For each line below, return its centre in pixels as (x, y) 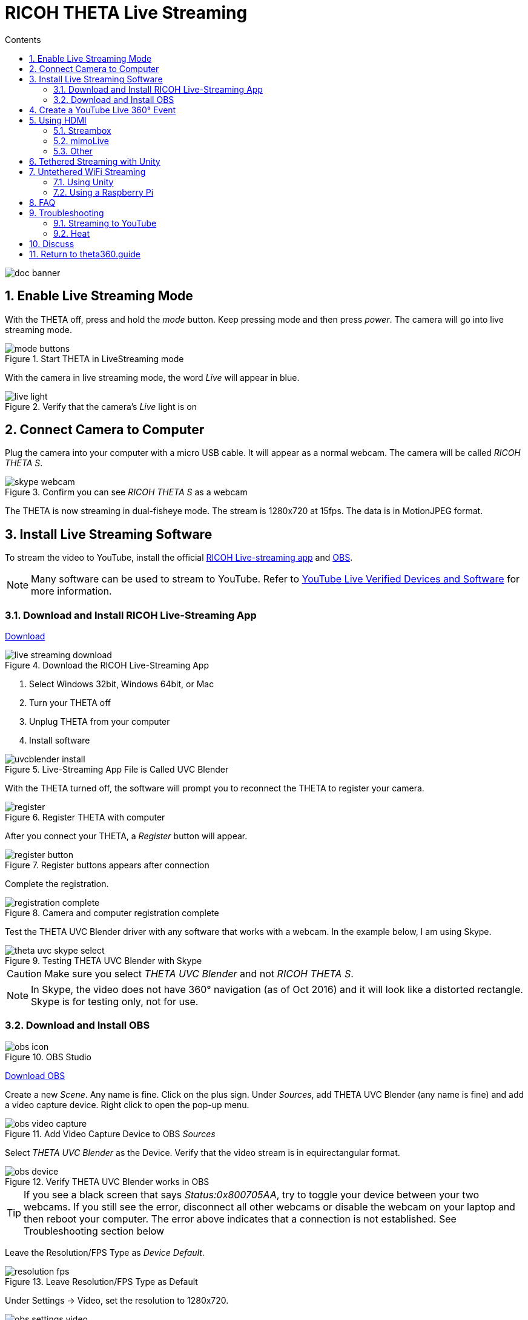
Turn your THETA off (70, 703)
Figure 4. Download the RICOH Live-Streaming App (107, 665)
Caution (25, 974)
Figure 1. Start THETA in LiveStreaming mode (94, 358)
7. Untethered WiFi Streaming (87, 171)
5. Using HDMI (58, 120)
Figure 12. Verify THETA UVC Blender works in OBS (107, 1181)
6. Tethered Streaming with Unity (95, 161)
